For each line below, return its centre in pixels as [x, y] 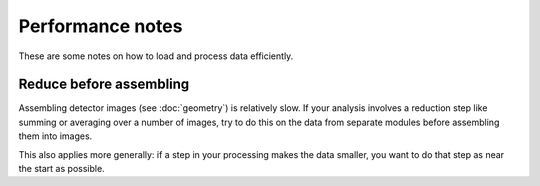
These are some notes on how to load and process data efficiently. [156, 56]
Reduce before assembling [104, 84]
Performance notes [100, 26]
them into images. [55, 136]
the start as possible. [61, 169]
